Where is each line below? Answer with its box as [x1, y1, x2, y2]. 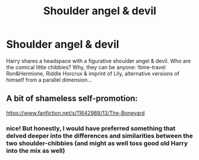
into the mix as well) [6, 146, 65, 155]
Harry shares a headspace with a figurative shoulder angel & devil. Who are [6, 57, 191, 64]
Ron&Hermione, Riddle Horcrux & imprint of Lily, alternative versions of [6, 70, 179, 77]
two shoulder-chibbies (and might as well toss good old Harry [6, 139, 188, 147]
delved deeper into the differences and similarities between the [6, 131, 193, 140]
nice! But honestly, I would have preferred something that [6, 124, 176, 132]
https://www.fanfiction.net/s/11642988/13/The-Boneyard [6, 109, 145, 117]
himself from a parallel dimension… [6, 76, 92, 83]
